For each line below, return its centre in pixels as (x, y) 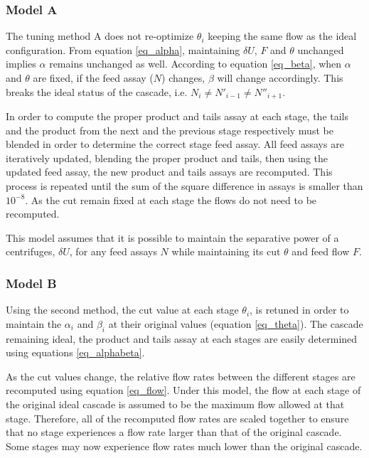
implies (21, 64)
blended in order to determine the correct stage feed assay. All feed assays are (175, 144)
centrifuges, (31, 251)
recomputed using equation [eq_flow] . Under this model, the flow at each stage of (183, 390)
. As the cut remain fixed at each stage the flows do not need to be (171, 199)
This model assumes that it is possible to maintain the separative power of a (172, 237)
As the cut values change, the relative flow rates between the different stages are (181, 376)
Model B (31, 283)
